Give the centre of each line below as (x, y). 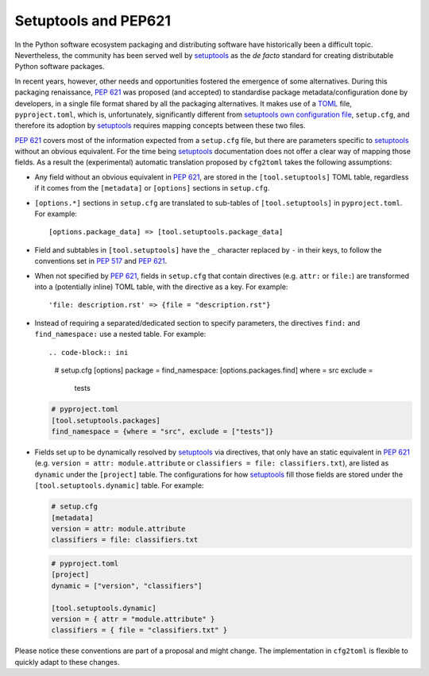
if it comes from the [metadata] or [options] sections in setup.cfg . (152, 188)
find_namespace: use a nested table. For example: (120, 334)
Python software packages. (60, 67)
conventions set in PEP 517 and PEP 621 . (101, 261)
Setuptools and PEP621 (93, 21)
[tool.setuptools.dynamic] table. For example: (119, 485)
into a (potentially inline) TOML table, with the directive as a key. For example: (161, 287)
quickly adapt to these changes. (67, 662)
